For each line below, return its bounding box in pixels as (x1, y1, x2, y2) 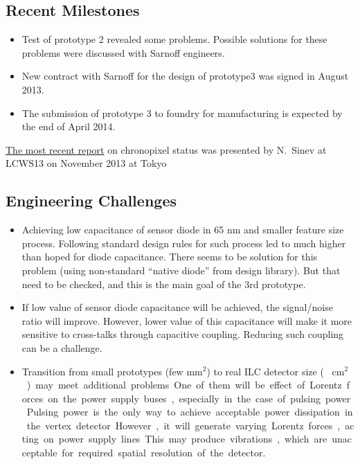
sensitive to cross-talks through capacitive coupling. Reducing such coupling (21, 327, 344, 341)
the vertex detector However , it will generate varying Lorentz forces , (26, 418, 341, 432)
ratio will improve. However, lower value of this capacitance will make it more (21, 313, 352, 328)
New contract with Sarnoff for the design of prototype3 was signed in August (21, 69, 349, 83)
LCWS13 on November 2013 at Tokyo (6, 156, 167, 170)
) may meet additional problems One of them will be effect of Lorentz (26, 377, 342, 392)
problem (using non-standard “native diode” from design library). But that (21, 262, 341, 277)
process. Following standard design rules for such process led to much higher (21, 235, 346, 250)
